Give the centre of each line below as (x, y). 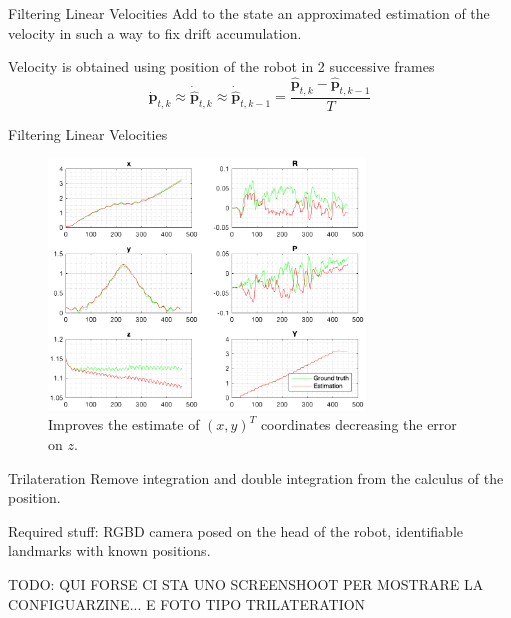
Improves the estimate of (124, 424)
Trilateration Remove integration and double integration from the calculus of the (256, 477)
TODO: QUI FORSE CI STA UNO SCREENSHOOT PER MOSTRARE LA (246, 583)
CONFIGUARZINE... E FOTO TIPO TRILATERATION (187, 603)
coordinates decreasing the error (358, 424)
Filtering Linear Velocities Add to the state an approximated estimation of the (249, 13)
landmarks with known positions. (109, 550)
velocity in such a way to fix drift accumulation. (155, 32)
